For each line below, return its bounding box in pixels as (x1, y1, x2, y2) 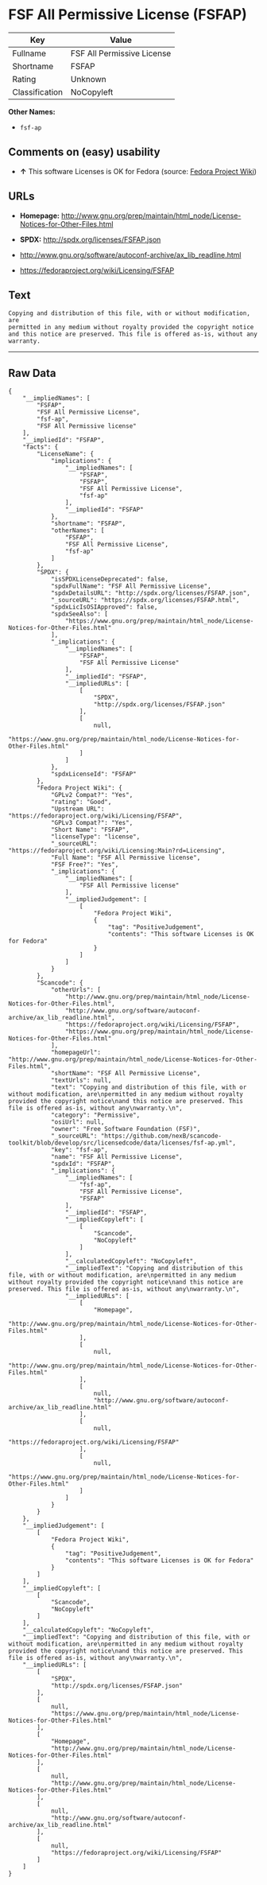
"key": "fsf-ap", (50, 1146, 109, 1154)
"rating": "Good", (50, 798, 112, 806)
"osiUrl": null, (50, 1118, 105, 1126)
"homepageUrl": (50, 1048, 102, 1057)
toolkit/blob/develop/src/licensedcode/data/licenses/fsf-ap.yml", (8, 1139, 237, 1147)
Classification (12, 86, 64, 97)
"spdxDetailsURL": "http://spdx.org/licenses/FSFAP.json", (50, 589, 250, 597)
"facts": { (22, 443, 59, 451)
